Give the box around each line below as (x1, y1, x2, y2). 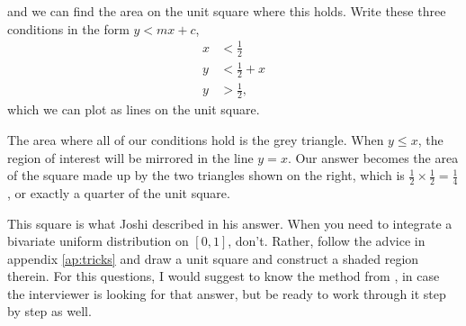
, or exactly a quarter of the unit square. (7, 183, 230, 202)
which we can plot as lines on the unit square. (7, 100, 260, 119)
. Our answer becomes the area (287, 148, 459, 167)
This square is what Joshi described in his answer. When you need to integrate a (7, 213, 453, 232)
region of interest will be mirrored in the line (7, 148, 254, 167)
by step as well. (7, 302, 92, 321)
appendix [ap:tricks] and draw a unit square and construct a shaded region (7, 249, 419, 267)
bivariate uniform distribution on (7, 231, 189, 250)
